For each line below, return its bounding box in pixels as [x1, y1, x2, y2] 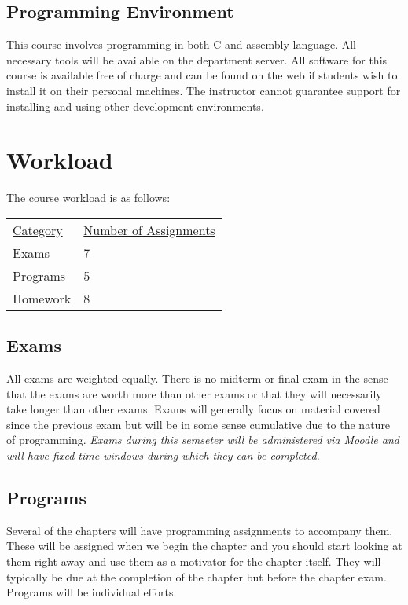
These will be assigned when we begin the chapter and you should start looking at [6, 537, 402, 554]
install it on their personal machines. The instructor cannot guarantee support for [6, 82, 401, 98]
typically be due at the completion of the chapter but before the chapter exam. [6, 568, 387, 585]
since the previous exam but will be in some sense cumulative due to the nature [6, 416, 391, 432]
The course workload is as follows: [6, 189, 171, 206]
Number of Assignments [83, 220, 215, 239]
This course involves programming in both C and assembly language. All [6, 36, 357, 53]
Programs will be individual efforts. [6, 584, 177, 600]
